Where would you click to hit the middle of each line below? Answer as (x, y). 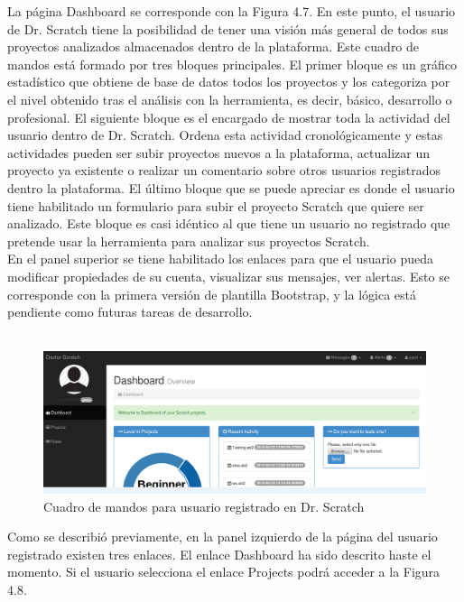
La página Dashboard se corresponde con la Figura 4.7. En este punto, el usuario (232, 11)
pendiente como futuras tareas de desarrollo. (130, 312)
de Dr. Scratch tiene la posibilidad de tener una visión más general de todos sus (228, 28)
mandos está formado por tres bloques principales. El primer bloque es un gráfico (232, 64)
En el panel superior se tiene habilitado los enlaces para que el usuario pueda (221, 259)
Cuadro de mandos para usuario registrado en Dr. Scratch (204, 506)
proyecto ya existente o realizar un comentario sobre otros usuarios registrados (224, 170)
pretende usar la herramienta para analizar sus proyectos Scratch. (189, 241)
